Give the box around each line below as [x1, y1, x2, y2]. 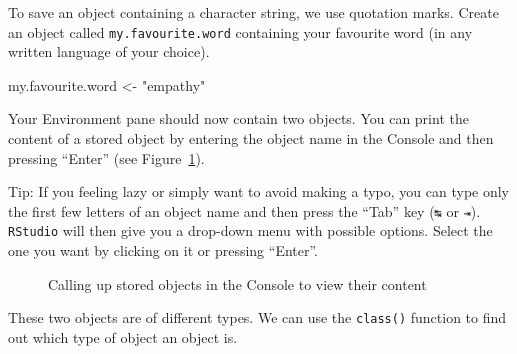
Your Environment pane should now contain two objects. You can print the [8, 108, 469, 129]
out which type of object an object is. [8, 326, 238, 347]
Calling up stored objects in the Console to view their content [48, 273, 427, 294]
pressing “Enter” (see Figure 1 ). [8, 147, 205, 168]
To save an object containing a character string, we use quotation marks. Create [8, 2, 499, 22]
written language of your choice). [8, 41, 210, 62]
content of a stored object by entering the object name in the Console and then [8, 128, 494, 149]
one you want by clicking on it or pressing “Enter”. [8, 240, 319, 261]
